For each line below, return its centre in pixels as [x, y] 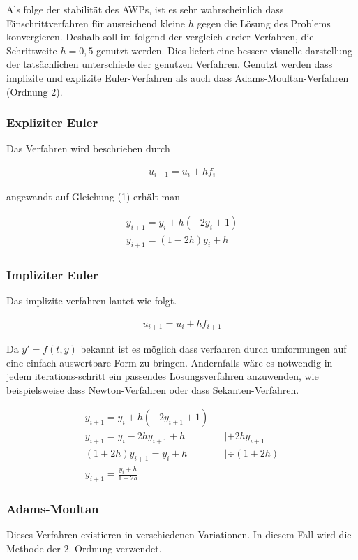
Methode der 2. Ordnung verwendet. [84, 548]
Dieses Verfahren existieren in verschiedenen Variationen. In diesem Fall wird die [179, 535]
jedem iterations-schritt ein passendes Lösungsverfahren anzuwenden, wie [163, 376]
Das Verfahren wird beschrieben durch [88, 148]
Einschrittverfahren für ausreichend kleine [96, 23]
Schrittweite [32, 50]
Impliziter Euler [52, 274]
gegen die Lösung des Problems [264, 23]
